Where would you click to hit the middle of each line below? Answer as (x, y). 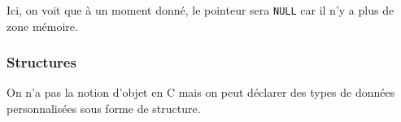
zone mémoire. (42, 26)
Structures (41, 62)
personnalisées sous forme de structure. (104, 109)
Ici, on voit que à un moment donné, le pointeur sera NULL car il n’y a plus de (200, 10)
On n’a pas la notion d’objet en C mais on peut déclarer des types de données (201, 92)
